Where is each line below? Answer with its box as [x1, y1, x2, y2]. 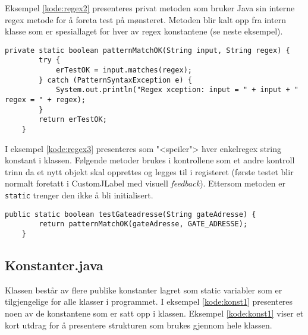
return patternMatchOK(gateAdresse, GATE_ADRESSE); [39, 220, 248, 229]
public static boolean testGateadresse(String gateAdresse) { [5, 210, 256, 219]
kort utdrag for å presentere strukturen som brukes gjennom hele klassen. [5, 318, 272, 331]
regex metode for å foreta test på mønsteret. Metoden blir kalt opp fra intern [5, 13, 286, 26]
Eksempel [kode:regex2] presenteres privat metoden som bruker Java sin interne [5, 2, 295, 14]
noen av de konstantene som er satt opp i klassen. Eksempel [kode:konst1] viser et [5, 307, 304, 320]
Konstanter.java [5, 256, 103, 274]
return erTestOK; [39, 115, 107, 124]
